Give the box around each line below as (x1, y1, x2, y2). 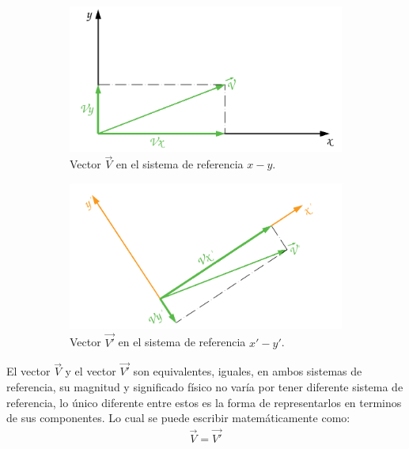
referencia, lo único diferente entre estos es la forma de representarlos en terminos (6, 394, 402, 410)
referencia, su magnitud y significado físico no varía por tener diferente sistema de (6, 378, 403, 394)
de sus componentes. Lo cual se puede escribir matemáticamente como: (6, 409, 350, 426)
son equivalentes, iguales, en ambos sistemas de (133, 363, 362, 379)
